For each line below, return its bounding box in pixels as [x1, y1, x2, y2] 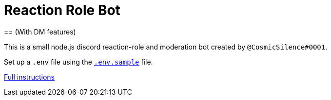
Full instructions [4, 72, 55, 81]
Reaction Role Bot [4, 2, 120, 18]
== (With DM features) [4, 27, 76, 36]
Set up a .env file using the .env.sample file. [4, 57, 153, 66]
